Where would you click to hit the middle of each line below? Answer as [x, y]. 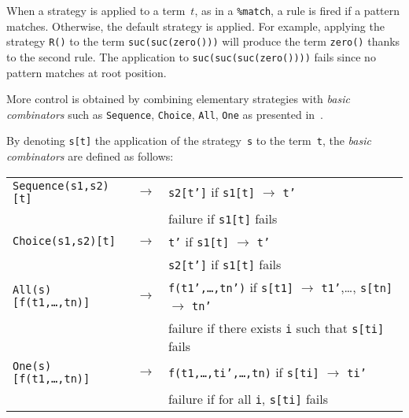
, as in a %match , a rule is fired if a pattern [297, 10]
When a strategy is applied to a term [96, 10]
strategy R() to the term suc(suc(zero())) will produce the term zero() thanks [203, 41]
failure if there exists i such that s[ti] [276, 327]
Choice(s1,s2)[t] [64, 241]
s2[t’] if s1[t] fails [225, 264]
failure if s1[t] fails [223, 218]
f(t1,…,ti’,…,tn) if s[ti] [243, 372]
